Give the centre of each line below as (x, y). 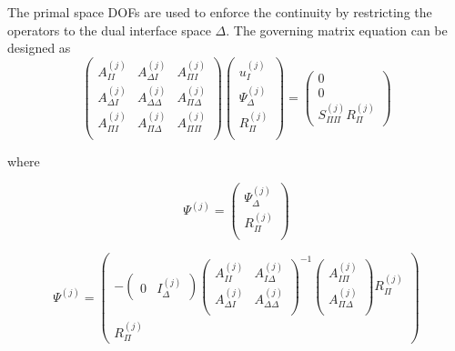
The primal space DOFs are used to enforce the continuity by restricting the (220, 12)
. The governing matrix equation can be (337, 30)
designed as (39, 48)
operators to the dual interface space (109, 30)
